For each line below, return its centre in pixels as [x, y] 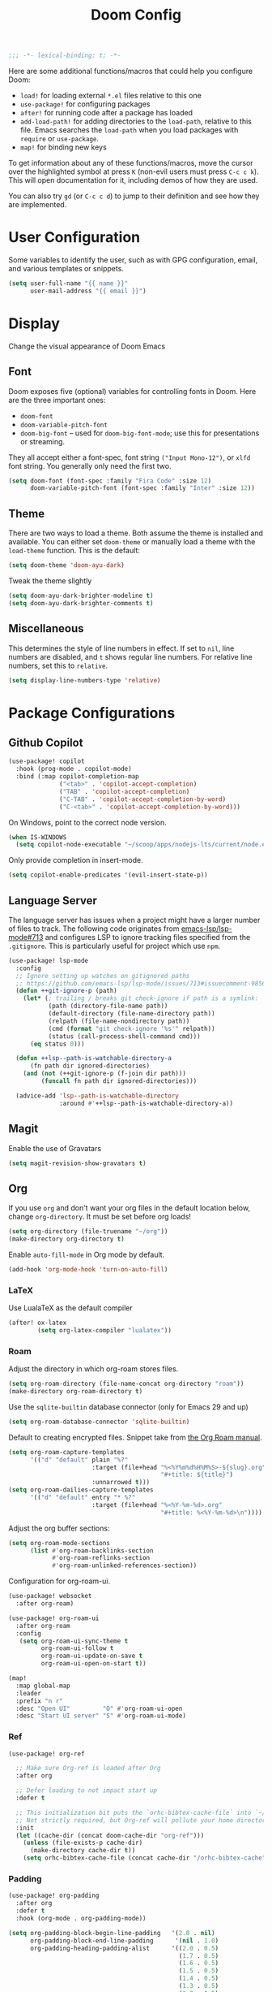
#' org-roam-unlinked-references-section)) [124, 1565]
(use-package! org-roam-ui [54, 1618]
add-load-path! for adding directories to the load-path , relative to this [136, 121]
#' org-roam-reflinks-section [101, 1558]
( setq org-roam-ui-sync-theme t [74, 1641]
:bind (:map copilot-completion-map [77, 777]
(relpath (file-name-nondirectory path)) [119, 1021]
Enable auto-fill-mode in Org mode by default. [87, 1254]
